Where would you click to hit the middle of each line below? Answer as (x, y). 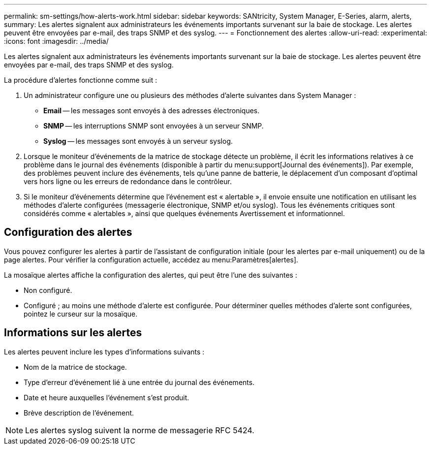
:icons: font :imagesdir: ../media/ (56, 41)
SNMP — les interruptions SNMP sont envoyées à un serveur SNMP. (154, 126)
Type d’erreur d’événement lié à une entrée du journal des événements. (139, 382)
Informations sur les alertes (73, 333)
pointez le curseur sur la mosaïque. (81, 314)
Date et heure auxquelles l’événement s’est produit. (107, 397)
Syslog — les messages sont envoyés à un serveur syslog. (138, 141)
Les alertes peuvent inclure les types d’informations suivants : (104, 352)
